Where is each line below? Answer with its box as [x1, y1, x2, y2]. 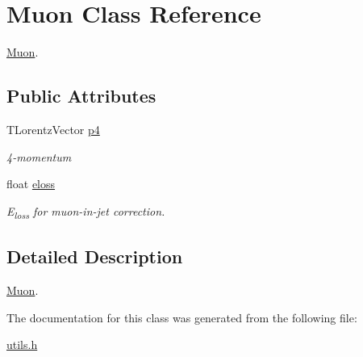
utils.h [6, 336, 38, 353]
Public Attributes [6, 83, 156, 108]
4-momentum [6, 148, 72, 165]
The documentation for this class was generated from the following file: [6, 309, 357, 325]
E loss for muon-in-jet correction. [6, 202, 165, 221]
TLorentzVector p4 [6, 120, 100, 137]
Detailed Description [6, 244, 183, 269]
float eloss [6, 175, 56, 192]
